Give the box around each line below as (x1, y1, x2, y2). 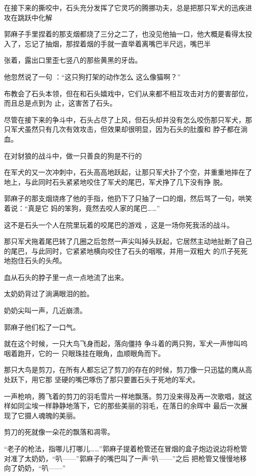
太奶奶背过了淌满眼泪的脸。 (4, 288, 94, 299)
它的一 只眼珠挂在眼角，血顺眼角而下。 (38, 348, 165, 358)
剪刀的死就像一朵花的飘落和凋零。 (4, 427, 114, 437)
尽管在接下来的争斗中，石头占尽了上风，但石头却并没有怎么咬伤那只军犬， (4, 114, 245, 124)
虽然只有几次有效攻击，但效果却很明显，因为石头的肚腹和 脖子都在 (24, 124, 241, 134)
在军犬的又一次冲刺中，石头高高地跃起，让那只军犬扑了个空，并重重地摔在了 (4, 167, 252, 177)
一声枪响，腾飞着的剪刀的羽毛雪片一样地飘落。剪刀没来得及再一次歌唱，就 (4, 391, 245, 401)
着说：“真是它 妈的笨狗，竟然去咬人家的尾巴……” (4, 202, 160, 213)
